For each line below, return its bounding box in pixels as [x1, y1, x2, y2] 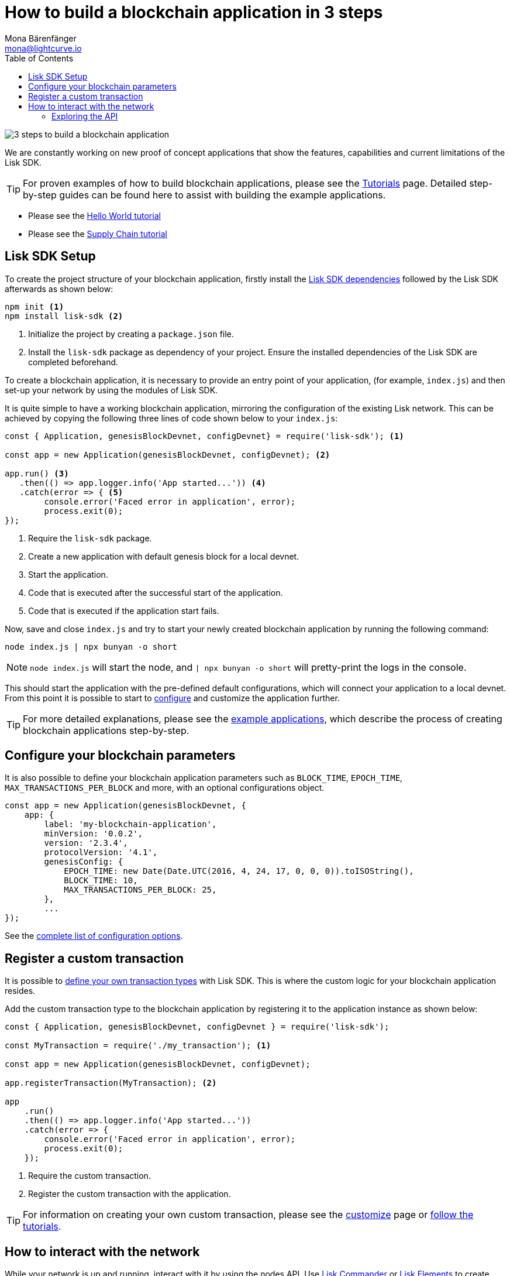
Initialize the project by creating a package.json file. [28, 328, 234, 339]
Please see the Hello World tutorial [28, 210, 161, 221]
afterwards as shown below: [5, 283, 113, 294]
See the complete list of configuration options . [5, 931, 183, 941]
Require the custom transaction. [28, 1171, 151, 1181]
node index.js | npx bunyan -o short [5, 642, 178, 651]
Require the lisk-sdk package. [28, 533, 152, 543]
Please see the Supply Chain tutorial [28, 228, 167, 239]
